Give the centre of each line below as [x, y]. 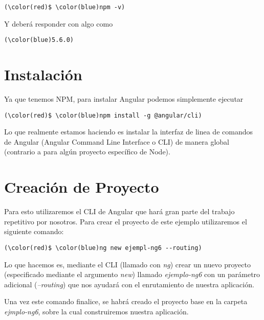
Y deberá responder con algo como [59, 23]
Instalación [43, 74]
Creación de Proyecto [82, 187]
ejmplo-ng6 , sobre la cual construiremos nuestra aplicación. [96, 311]
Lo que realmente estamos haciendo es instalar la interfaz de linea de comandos [128, 132]
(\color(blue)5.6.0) [39, 40]
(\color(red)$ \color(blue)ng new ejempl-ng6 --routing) [103, 248]
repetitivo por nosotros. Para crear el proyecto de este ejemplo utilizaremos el [126, 221]
